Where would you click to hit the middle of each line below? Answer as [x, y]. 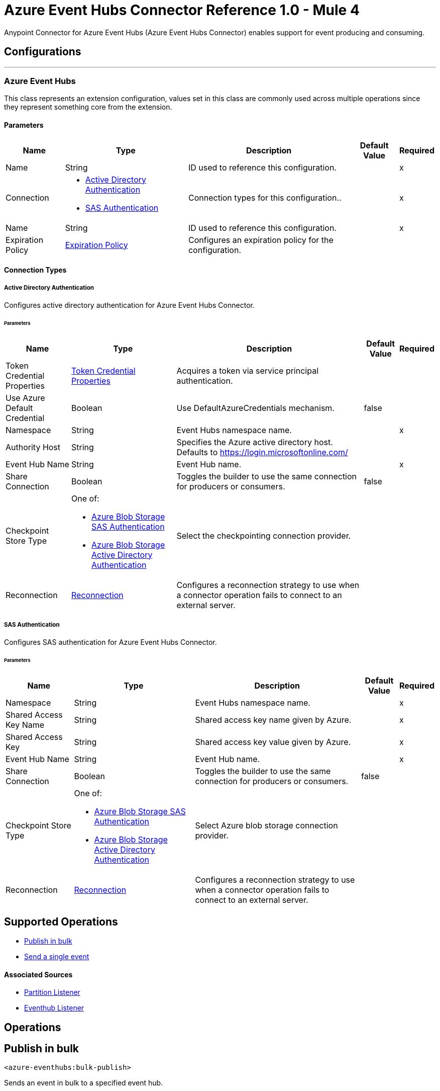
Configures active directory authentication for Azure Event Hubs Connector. [129, 305]
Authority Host [33, 447]
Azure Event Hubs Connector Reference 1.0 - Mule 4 [182, 10]
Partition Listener [52, 992]
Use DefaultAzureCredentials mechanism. [255, 408]
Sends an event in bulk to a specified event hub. [84, 1083]
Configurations [43, 52]
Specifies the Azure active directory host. [255, 442]
